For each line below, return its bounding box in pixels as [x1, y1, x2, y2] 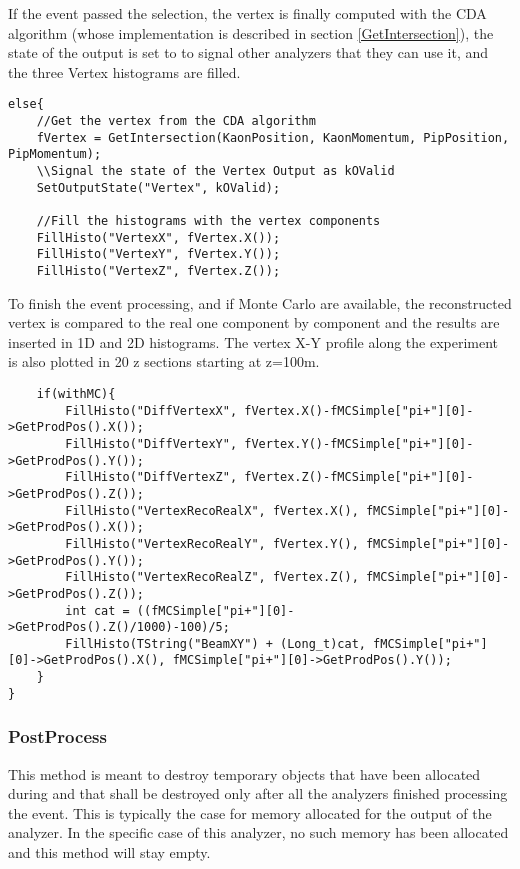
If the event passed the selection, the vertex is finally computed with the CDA [8, 3, 487, 23]
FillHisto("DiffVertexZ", [65, 470, 238, 485]
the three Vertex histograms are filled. [8, 61, 241, 82]
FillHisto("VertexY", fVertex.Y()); [36, 247, 281, 262]
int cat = [65, 603, 130, 618]
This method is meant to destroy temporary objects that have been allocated [8, 763, 481, 784]
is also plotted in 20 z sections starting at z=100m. [8, 351, 320, 372]
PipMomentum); [8, 147, 102, 162]
